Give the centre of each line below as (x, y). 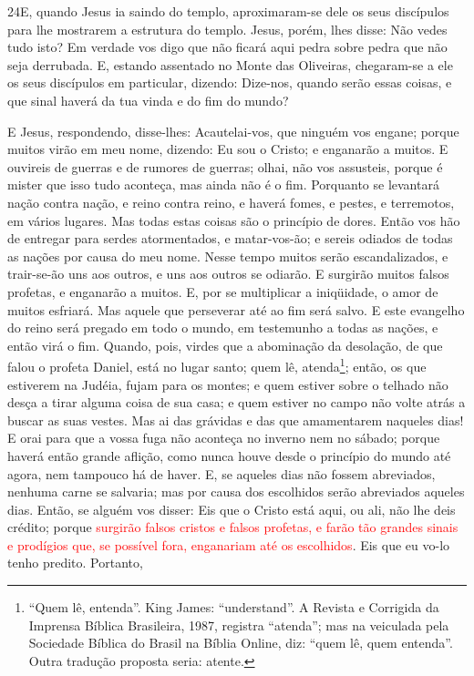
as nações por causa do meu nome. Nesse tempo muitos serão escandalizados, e (228, 256)
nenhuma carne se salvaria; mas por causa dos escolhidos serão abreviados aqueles (236, 492)
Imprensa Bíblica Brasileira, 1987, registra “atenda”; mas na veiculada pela (239, 625)
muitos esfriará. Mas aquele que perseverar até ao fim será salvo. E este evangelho (236, 309)
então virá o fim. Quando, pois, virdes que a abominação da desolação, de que (225, 345)
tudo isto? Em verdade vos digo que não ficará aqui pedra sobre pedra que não (227, 47)
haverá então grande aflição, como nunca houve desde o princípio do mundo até (229, 455)
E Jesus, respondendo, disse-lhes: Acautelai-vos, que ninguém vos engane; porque (233, 131)
